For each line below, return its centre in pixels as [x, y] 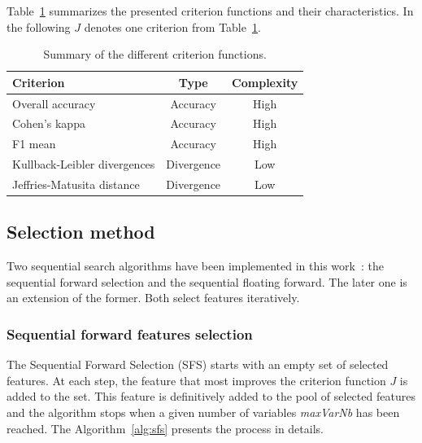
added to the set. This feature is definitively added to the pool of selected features [211, 396]
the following [39, 26]
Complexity [265, 82]
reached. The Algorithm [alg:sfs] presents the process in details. [165, 428]
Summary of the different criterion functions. [155, 54]
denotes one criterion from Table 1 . [172, 26]
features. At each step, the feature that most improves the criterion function [196, 380]
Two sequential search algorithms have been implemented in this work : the [195, 266]
